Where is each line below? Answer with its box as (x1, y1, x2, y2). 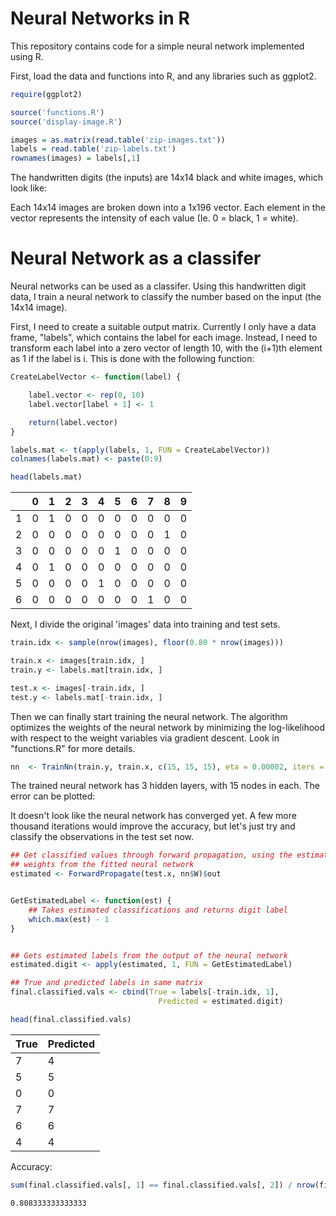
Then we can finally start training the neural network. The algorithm (10, 710, 288, 722)
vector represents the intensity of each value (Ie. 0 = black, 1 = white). (10, 212, 299, 224)
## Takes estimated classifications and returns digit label (28, 905, 288, 915)
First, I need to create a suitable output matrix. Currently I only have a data (10, 321, 317, 333)
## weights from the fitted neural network (10, 860, 195, 870)
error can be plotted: (10, 790, 96, 802)
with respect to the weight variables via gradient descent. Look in (10, 732, 280, 744)
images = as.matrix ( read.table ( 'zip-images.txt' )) (10, 135, 226, 145)
